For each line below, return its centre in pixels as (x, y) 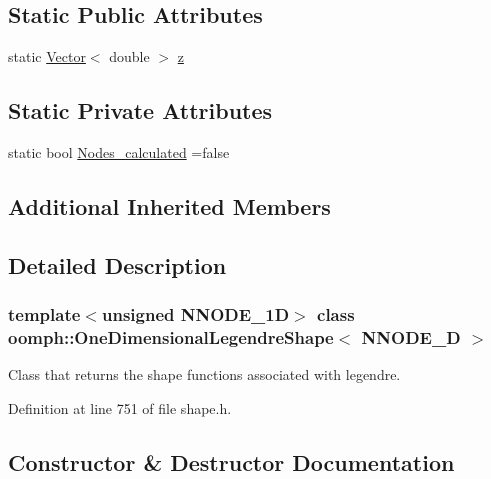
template (44, 314)
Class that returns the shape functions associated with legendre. (204, 374)
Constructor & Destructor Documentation (231, 461)
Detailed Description (117, 264)
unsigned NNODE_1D (195, 314)
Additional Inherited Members (169, 205)
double (129, 56)
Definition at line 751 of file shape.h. (120, 407)
